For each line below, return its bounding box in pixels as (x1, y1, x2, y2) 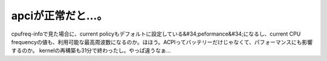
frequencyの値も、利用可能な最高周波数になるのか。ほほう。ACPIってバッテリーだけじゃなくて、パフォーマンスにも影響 (11, 38, 313, 45)
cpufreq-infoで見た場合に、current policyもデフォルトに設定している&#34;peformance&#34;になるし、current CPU (11, 30, 301, 37)
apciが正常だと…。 (11, 9, 108, 22)
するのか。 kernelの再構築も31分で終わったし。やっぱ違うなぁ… (11, 47, 171, 54)
